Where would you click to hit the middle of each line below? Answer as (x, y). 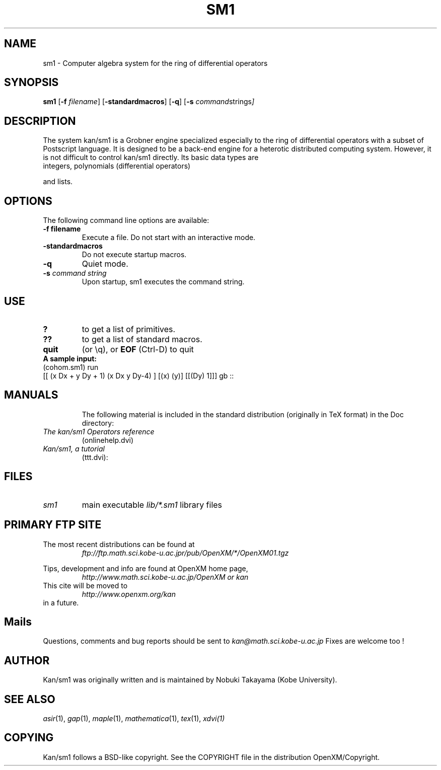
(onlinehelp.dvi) (108, 440)
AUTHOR (27, 660)
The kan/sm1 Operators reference (99, 431)
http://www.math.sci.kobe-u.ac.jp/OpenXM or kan (165, 577)
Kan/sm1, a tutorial (74, 448)
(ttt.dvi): (95, 457)
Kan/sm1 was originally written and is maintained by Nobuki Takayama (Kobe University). (190, 680)
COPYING (29, 738)
